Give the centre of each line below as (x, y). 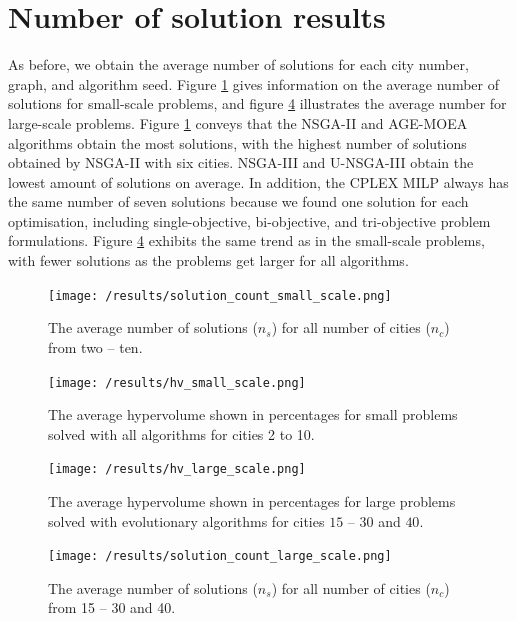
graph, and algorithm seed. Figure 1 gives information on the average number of (253, 83)
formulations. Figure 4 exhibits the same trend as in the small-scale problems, (246, 240)
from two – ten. (95, 346)
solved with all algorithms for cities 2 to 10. (181, 433)
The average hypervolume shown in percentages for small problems (253, 414)
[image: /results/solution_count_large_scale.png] (220, 556)
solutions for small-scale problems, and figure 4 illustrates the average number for (257, 103)
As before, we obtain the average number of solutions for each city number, (238, 64)
